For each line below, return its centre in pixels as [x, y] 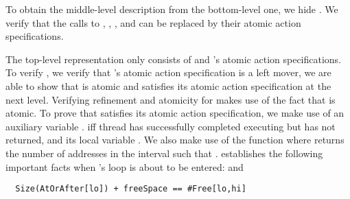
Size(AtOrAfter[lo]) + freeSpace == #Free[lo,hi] [131, 189]
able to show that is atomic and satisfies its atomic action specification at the [168, 85]
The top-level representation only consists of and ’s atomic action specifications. [174, 59]
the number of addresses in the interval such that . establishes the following [164, 153]
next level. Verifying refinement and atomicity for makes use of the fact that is [171, 99]
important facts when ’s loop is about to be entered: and [125, 166]
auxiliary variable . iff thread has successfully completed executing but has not [171, 126]
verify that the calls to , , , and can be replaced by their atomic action [153, 22]
